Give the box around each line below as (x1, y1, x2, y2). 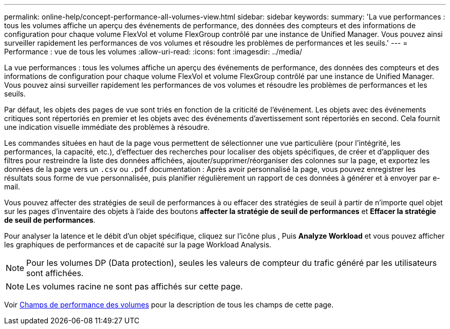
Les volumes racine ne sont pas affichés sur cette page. (26, 281, 243, 292)
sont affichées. (26, 268, 84, 278)
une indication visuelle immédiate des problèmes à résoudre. (4, 123, 210, 131)
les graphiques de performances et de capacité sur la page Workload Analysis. (4, 240, 272, 249)
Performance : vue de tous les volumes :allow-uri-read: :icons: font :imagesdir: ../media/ (4, 47, 302, 56)
